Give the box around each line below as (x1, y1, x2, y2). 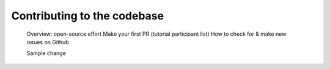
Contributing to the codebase (11, 9, 164, 22)
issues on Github (26, 38, 70, 45)
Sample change (26, 50, 67, 57)
